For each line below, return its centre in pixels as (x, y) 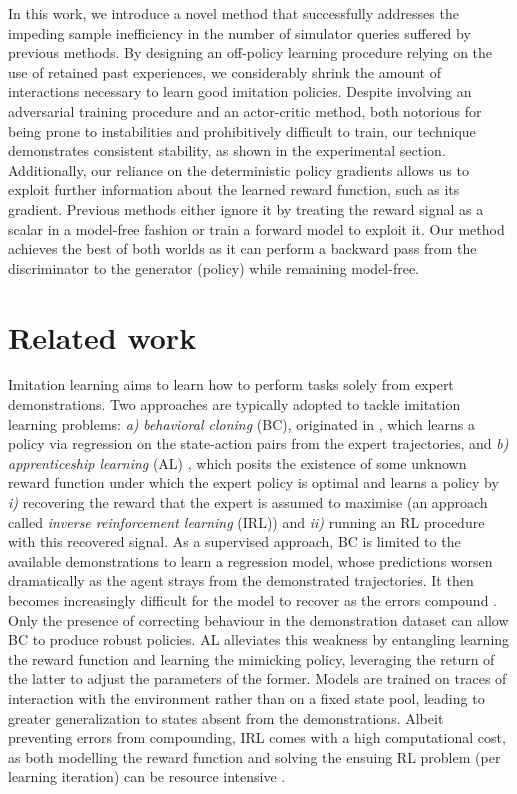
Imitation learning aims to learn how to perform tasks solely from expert (231, 384)
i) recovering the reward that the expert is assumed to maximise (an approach (248, 502)
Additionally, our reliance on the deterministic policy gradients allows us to (238, 169)
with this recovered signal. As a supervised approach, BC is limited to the (234, 541)
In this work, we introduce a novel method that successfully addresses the (233, 13)
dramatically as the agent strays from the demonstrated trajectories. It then (241, 580)
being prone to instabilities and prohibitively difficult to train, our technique (242, 130)
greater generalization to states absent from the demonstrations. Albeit (226, 717)
